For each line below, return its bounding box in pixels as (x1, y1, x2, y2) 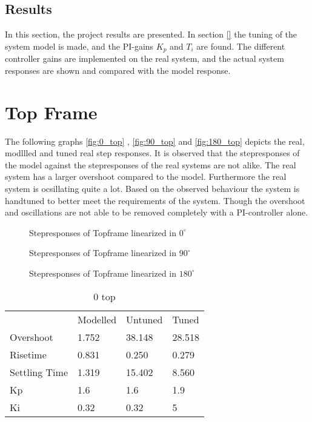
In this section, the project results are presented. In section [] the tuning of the (5, 28, 297, 41)
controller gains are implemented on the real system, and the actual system (5, 52, 284, 65)
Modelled (78, 312, 117, 326)
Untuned (126, 312, 163, 326)
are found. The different (196, 39, 285, 52)
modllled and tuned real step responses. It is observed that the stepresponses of (5, 147, 300, 159)
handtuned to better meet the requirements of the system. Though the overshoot (5, 194, 305, 206)
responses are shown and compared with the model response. (5, 64, 231, 76)
